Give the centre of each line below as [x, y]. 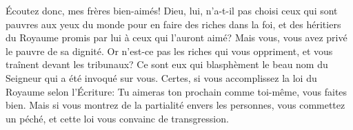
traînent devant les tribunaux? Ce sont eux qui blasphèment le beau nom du [167, 64]
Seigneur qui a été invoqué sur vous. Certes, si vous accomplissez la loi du [161, 77]
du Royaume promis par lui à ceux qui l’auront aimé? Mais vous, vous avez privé [176, 37]
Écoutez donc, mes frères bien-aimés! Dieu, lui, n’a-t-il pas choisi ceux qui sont [172, 10]
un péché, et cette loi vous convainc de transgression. [117, 118]
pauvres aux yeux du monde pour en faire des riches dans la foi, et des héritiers [173, 24]
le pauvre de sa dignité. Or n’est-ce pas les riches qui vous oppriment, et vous [169, 51]
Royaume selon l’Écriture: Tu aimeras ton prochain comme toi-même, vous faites [176, 91]
